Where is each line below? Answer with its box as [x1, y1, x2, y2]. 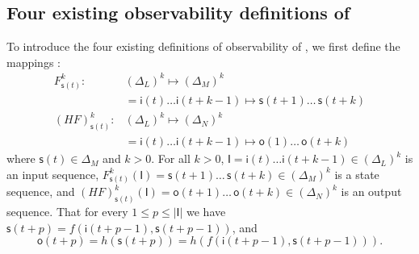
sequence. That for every [6, 203, 128, 220]
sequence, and [6, 183, 75, 200]
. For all [151, 150, 191, 167]
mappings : [6, 53, 61, 70]
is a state [334, 165, 379, 182]
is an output [341, 183, 402, 200]
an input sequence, [6, 165, 99, 182]
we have [186, 203, 226, 220]
